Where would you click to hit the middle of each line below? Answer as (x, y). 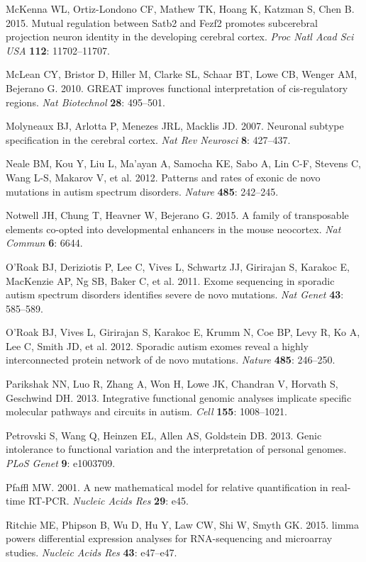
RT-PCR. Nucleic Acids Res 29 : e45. (108, 501)
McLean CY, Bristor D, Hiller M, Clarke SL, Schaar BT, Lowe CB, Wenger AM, (182, 74)
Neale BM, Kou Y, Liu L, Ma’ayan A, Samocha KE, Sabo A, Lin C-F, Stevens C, (183, 163)
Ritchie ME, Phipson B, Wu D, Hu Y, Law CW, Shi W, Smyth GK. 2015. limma (182, 524)
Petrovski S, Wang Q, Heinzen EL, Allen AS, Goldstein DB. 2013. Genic (164, 435)
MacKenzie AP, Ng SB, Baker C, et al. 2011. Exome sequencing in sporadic (170, 280)
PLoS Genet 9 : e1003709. (61, 463)
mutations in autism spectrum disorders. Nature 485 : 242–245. (142, 191)
